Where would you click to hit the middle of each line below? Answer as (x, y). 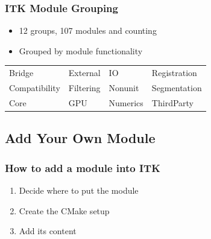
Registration (174, 73)
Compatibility (35, 88)
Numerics (126, 102)
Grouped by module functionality (81, 50)
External (84, 73)
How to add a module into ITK (83, 167)
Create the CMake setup (64, 210)
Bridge (21, 73)
